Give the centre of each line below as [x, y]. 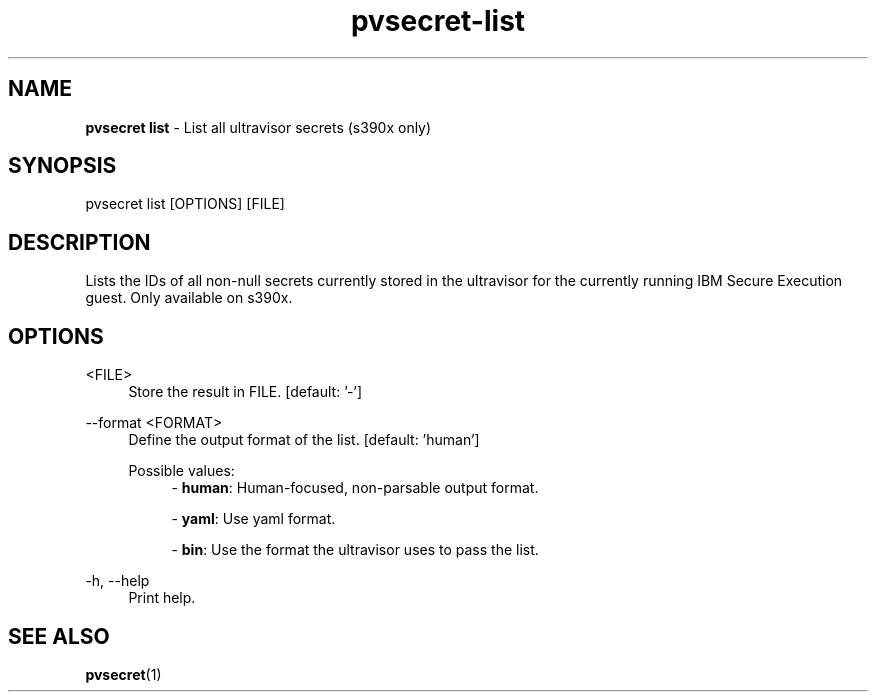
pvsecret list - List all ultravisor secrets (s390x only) [258, 127]
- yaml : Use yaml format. [253, 519]
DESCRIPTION [79, 242]
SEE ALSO [59, 636]
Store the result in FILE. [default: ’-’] [245, 392]
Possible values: [181, 471]
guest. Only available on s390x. [189, 298]
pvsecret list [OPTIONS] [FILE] [185, 204]
